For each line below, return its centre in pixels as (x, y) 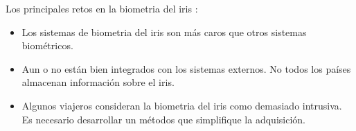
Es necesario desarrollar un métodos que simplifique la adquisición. (163, 119)
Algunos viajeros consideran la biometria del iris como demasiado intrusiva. (182, 105)
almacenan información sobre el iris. (98, 82)
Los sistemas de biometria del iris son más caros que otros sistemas (164, 32)
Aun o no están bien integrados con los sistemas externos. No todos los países (186, 68)
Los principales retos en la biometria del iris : (102, 8)
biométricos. (47, 45)
